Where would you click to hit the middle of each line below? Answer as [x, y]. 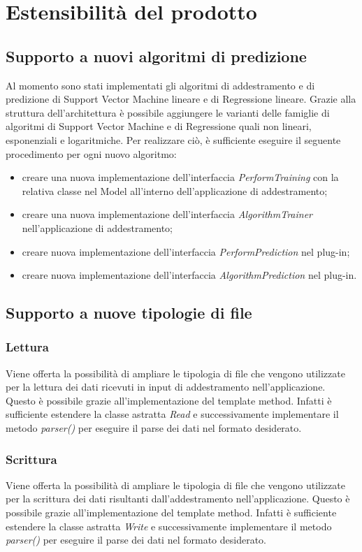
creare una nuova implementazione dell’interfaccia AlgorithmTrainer [167, 214]
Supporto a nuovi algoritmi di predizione [156, 56]
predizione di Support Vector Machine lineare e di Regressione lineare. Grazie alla [181, 99]
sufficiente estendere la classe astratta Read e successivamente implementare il [172, 414]
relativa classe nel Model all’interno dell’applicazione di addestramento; [175, 190]
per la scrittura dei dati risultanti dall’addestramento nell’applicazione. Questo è [178, 499]
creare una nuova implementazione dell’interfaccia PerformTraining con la [180, 177]
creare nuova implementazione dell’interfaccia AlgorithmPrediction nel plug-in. [189, 275]
